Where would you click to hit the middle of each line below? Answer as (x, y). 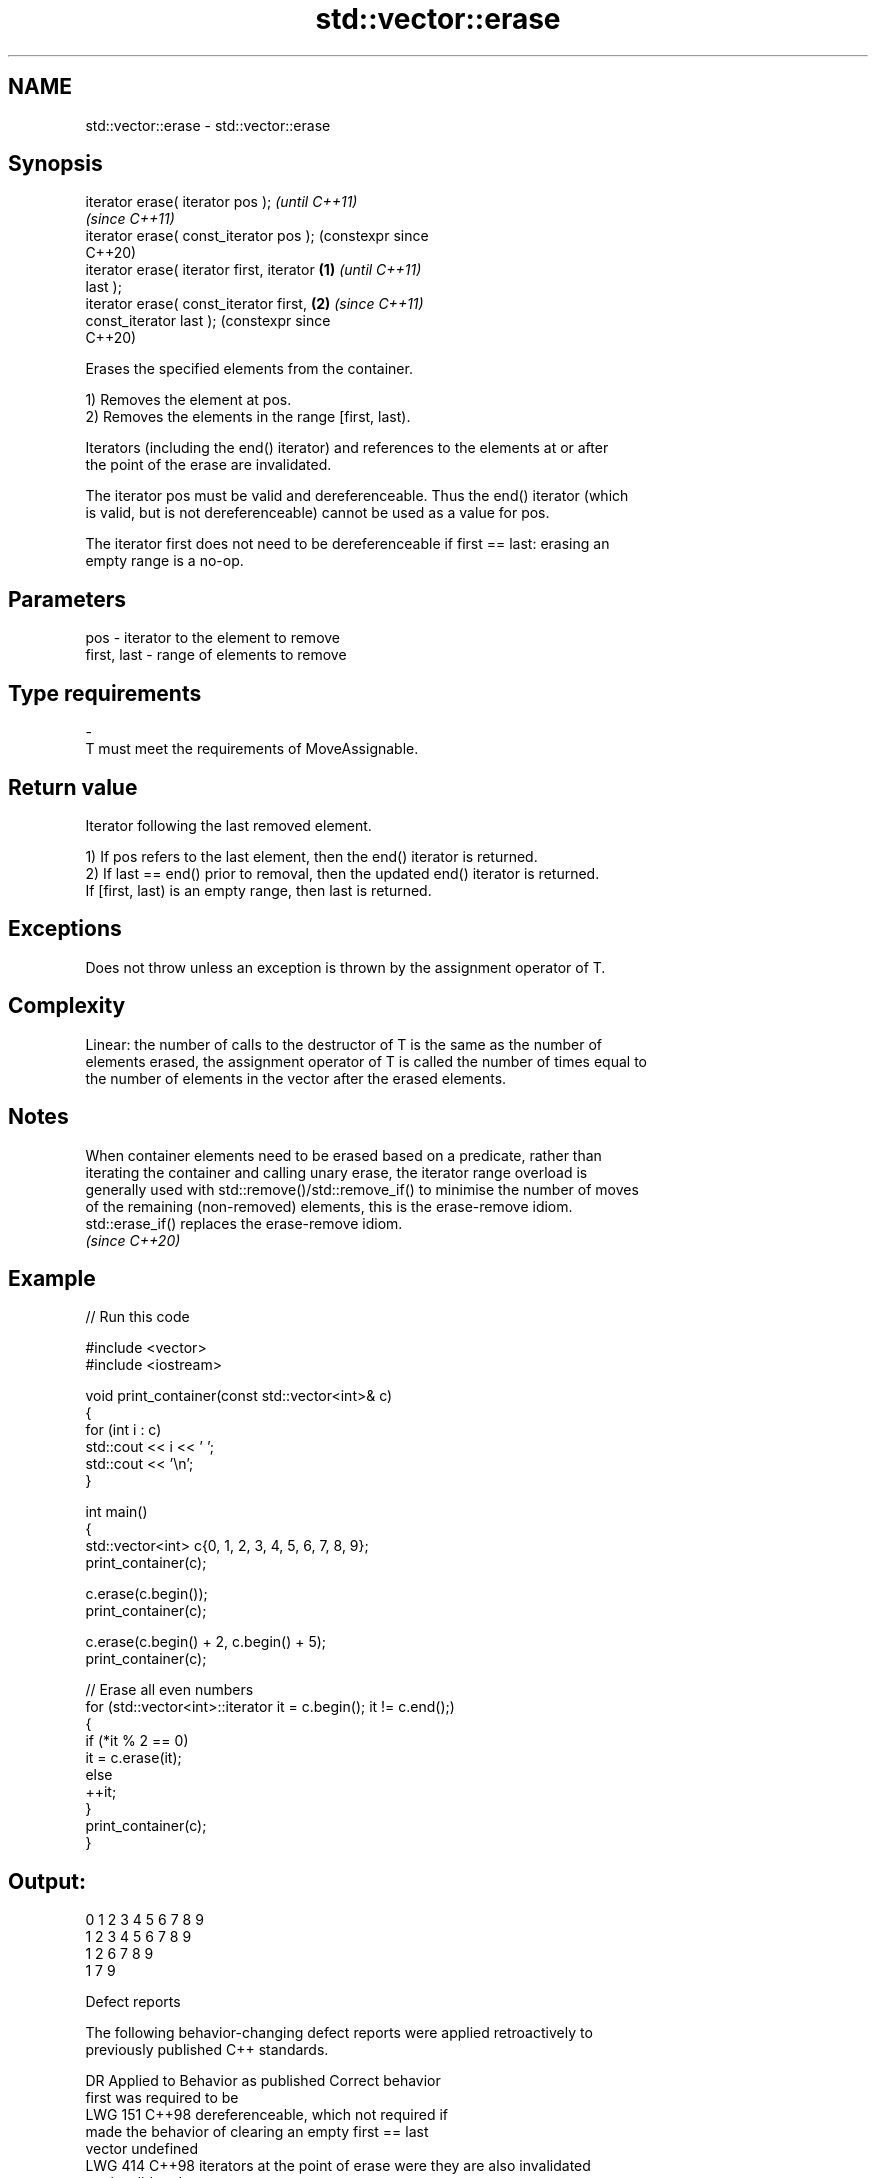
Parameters (67, 599)
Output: (47, 1881)
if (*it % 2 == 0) (137, 1741)
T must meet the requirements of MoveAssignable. (252, 749)
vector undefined (142, 2149)
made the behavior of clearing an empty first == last (257, 2132)
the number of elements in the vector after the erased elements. (296, 1078)
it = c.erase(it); (133, 1758)
